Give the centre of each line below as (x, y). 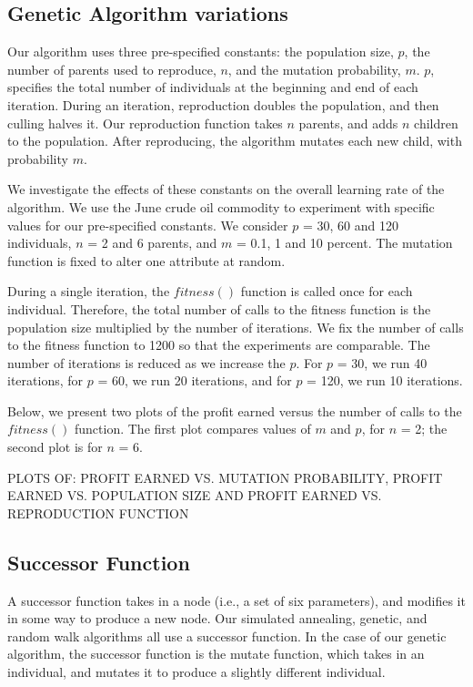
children (436, 123)
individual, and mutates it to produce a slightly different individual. (196, 672)
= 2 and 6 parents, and (152, 243)
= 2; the (424, 429)
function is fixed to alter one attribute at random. (146, 260)
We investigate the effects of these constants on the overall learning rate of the (226, 189)
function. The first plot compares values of (193, 429)
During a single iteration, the (89, 291)
